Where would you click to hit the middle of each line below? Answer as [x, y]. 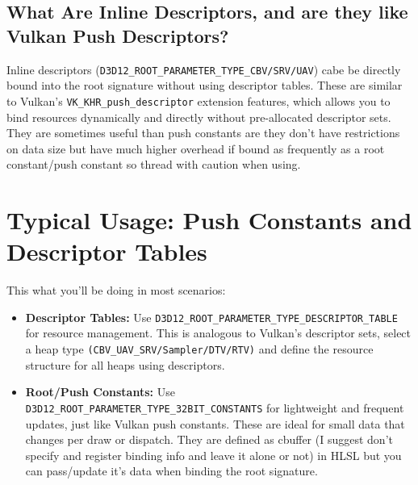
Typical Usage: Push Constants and [209, 220]
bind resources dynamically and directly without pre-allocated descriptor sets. [199, 117]
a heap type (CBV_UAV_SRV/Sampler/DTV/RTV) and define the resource [199, 349]
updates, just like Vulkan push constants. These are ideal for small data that [215, 423]
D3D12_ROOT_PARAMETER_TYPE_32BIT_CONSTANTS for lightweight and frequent [215, 407]
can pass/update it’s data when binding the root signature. [171, 471]
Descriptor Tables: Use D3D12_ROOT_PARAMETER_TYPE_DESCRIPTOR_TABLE [211, 317]
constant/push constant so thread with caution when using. [154, 164]
